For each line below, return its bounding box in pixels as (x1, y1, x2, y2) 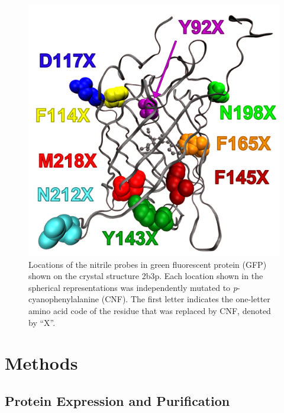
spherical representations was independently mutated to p (28, 281, 237, 293)
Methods (5, 351, 78, 375)
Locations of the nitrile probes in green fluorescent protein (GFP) (28, 258, 267, 270)
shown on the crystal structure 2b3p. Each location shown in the (28, 270, 263, 282)
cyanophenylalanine (28, 293, 99, 305)
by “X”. (28, 316, 56, 328)
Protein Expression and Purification (5, 391, 230, 409)
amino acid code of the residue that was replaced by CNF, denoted (28, 304, 271, 316)
